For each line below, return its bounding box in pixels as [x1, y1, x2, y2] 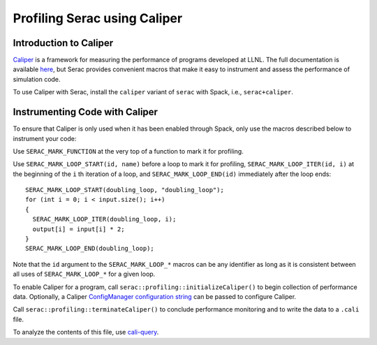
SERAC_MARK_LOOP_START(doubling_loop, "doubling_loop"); [25, 186, 225, 194]
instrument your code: [13, 134, 77, 142]
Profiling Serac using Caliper [13, 10, 183, 26]
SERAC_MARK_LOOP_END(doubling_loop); [25, 244, 155, 253]
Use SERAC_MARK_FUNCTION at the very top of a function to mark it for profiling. [13, 147, 244, 155]
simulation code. [13, 75, 61, 83]
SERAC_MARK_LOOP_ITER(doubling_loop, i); [32, 215, 177, 223]
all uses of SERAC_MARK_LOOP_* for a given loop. [13, 270, 156, 279]
